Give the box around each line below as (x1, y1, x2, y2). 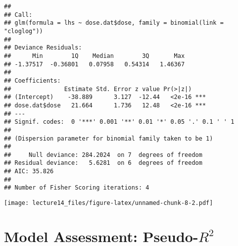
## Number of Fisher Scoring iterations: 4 (4, 184, 149, 192)
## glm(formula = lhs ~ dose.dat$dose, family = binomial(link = (4, 19, 224, 27)
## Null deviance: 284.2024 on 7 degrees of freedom (4, 151, 202, 158)
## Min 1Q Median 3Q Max (4, 52, 185, 59)
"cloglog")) (4, 27, 43, 35)
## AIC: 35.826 (4, 168, 54, 175)
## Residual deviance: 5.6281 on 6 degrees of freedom (4, 159, 202, 167)
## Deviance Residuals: (4, 44, 82, 51)
